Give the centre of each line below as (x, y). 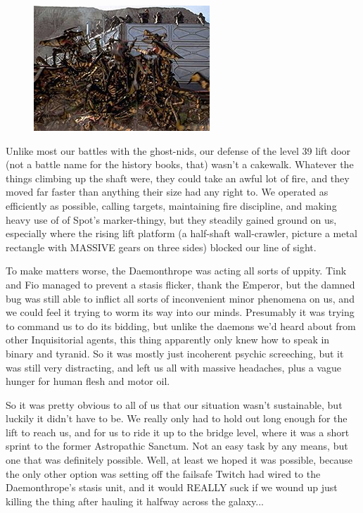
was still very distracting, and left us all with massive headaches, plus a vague (174, 367)
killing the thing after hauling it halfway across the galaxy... (135, 501)
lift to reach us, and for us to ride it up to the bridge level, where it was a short (178, 432)
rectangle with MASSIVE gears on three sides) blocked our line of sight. (161, 247)
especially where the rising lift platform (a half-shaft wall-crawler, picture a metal (181, 233)
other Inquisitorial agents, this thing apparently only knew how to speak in (168, 340)
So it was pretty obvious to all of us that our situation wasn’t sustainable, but (174, 404)
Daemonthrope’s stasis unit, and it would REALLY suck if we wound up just (172, 487)
